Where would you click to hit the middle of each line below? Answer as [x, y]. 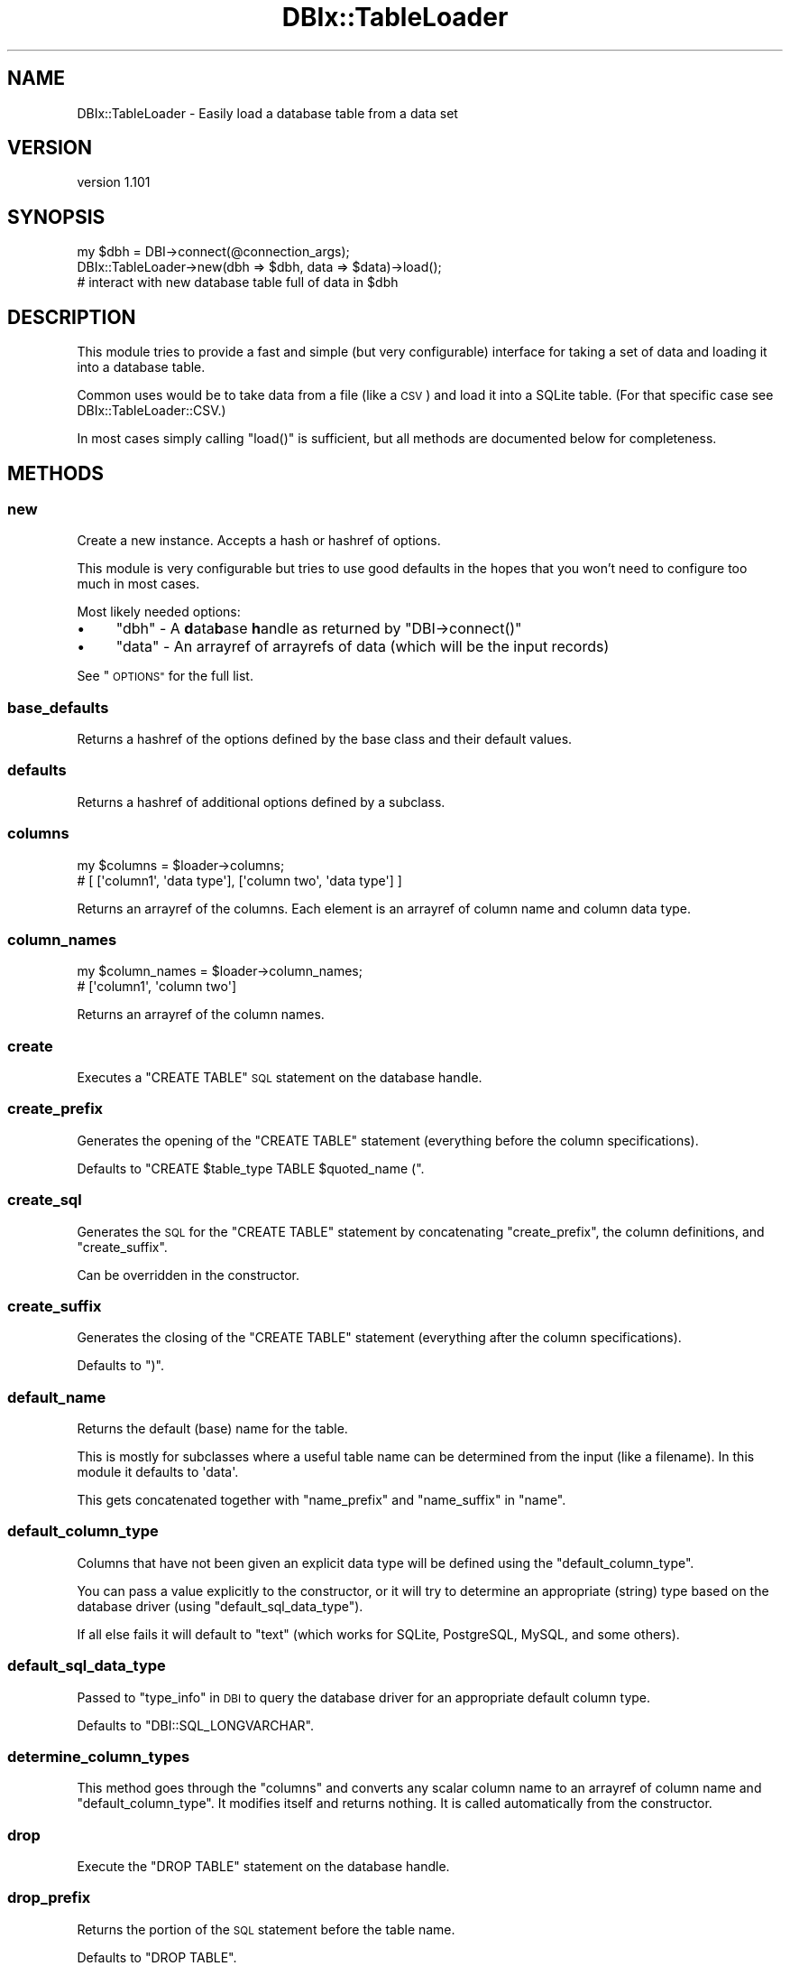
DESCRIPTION [72, 317]
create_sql [45, 1200]
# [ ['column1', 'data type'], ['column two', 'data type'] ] [239, 880]
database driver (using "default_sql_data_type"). [220, 1606]
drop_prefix [49, 1898]
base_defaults [58, 707]
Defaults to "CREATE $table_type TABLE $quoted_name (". [251, 1168]
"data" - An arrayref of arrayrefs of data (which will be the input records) [363, 647]
